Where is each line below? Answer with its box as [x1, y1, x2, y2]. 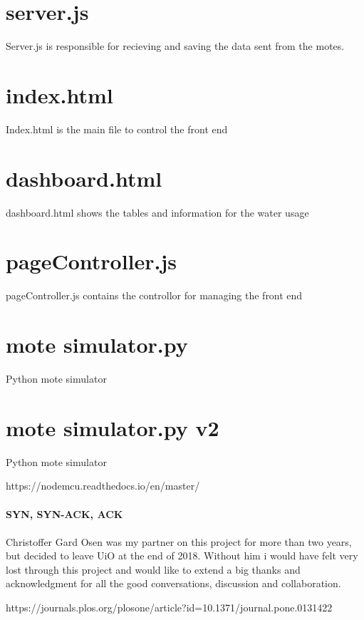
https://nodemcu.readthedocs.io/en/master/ [6, 478, 200, 493]
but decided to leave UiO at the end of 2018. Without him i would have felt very [6, 548, 358, 563]
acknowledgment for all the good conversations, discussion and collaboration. [6, 576, 341, 591]
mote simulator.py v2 [6, 413, 219, 442]
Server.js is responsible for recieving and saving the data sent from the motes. [6, 38, 345, 53]
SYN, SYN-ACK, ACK [6, 506, 123, 521]
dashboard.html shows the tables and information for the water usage [6, 205, 309, 219]
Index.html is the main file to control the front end [6, 121, 228, 136]
